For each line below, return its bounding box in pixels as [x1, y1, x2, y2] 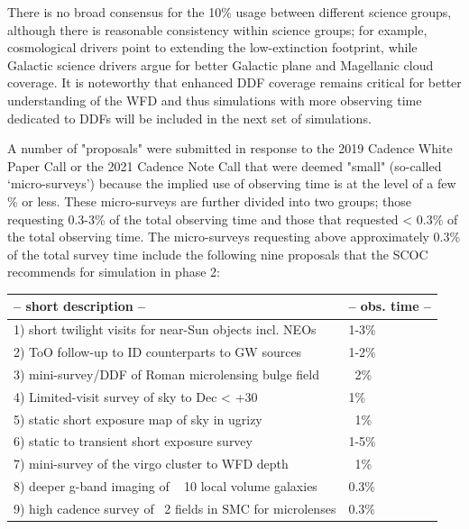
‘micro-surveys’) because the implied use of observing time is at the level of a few [7, 174, 456, 193]
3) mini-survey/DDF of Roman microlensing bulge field [14, 364, 319, 383]
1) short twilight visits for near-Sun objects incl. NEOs [14, 320, 317, 339]
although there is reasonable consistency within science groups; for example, [7, 20, 428, 39]
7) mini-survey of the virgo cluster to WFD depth [14, 454, 289, 473]
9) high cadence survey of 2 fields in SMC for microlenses [14, 499, 336, 517]
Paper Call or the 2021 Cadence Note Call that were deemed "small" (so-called [7, 156, 442, 175]
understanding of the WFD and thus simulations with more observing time [7, 90, 422, 109]
